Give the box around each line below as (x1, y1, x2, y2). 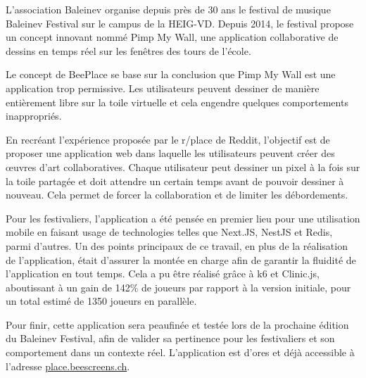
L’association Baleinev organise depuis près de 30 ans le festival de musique (6, 2, 331, 16)
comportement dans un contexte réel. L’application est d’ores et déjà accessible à (6, 345, 355, 360)
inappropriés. (6, 108, 62, 123)
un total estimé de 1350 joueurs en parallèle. (6, 294, 197, 308)
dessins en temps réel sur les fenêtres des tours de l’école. (6, 43, 251, 58)
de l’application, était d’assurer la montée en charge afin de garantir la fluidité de (6, 252, 356, 267)
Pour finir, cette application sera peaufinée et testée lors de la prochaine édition (6, 317, 349, 332)
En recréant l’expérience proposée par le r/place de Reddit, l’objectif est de (6, 132, 330, 146)
